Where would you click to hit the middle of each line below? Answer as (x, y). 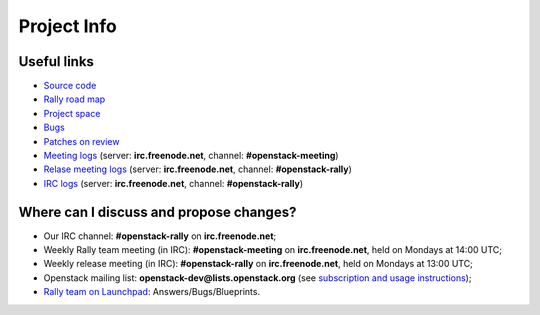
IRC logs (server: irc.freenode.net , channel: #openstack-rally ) (173, 183)
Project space (72, 113)
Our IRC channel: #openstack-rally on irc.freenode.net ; (160, 236)
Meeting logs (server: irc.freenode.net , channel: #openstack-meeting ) (191, 156)
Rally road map (74, 99)
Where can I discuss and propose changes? (157, 211)
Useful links (56, 61)
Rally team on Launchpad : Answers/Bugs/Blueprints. (151, 292)
